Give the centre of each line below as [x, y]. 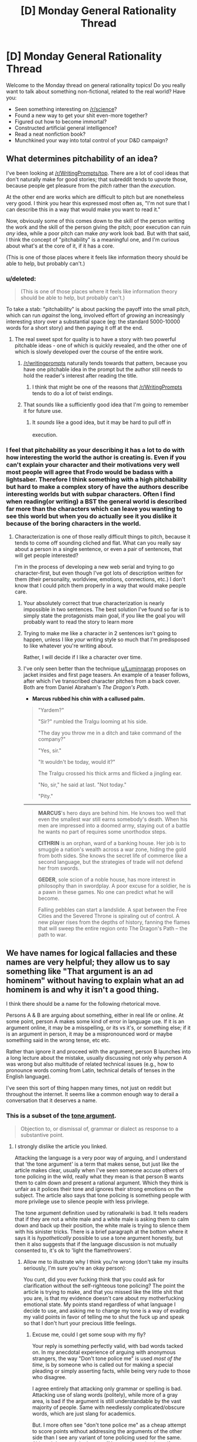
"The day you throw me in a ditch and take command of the [110, 733]
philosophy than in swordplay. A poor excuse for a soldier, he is [114, 886]
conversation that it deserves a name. [52, 1100]
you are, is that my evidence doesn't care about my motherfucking [104, 1298]
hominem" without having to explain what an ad [95, 980]
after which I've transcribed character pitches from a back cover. [102, 681]
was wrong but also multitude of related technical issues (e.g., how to [90, 1064]
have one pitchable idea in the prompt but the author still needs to [103, 369]
